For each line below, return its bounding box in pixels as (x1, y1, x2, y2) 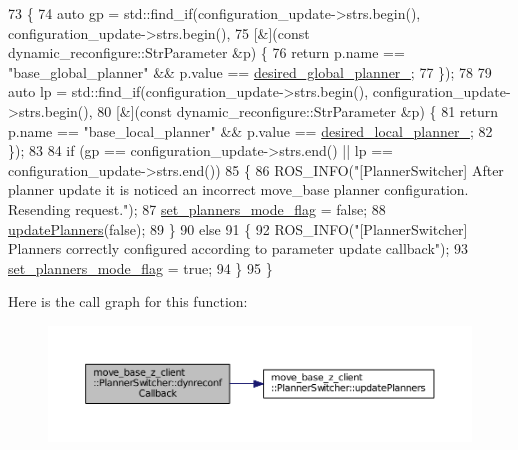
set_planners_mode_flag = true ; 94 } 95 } (8, 257, 273, 278)
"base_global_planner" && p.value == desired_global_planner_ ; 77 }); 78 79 (8, 61, 492, 82)
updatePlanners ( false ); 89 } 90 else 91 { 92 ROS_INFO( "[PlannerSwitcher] (8, 218, 468, 239)
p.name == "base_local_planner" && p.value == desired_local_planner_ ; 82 (8, 120, 493, 141)
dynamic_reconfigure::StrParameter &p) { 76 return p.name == (8, 42, 405, 63)
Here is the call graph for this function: (8, 291, 248, 312)
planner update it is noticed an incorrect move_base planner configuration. (8, 179, 469, 200)
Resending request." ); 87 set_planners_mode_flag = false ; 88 (8, 198, 386, 219)
